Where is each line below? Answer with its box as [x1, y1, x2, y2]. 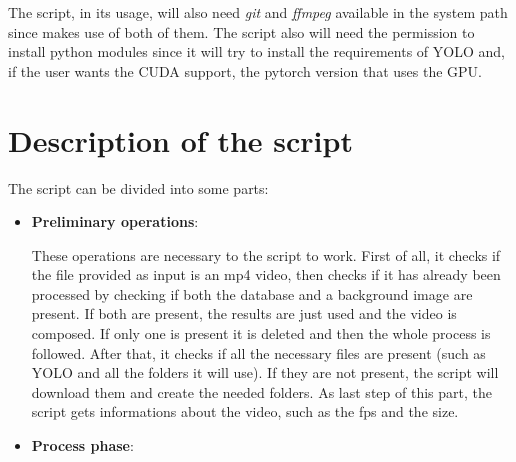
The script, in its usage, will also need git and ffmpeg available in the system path [8, 2, 508, 22]
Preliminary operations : [31, 211, 199, 232]
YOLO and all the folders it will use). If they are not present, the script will [31, 362, 499, 383]
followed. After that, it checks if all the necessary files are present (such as [31, 342, 486, 363]
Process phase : [31, 435, 134, 456]
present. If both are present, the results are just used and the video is [31, 303, 457, 324]
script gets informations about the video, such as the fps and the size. [31, 401, 459, 422]
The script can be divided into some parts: [8, 177, 269, 198]
